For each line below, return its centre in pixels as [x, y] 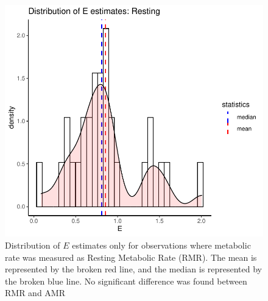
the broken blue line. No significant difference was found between [126, 281]
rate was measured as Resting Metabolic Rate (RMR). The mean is [131, 257]
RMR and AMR [35, 293]
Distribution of [33, 245]
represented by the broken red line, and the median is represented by [134, 269]
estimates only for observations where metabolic [161, 245]
